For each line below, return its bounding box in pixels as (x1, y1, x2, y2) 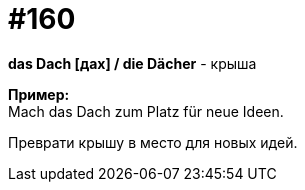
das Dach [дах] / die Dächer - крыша (8, 54, 257, 72)
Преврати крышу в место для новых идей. (8, 133, 298, 151)
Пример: (8, 85, 70, 103)
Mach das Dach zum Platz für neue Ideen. (8, 102, 284, 120)
